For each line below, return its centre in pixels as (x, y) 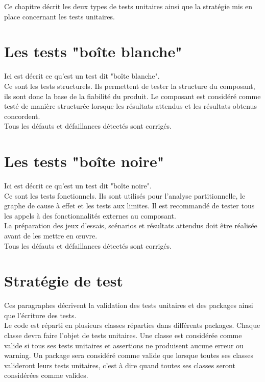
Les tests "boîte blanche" (93, 51)
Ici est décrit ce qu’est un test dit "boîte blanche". (82, 76)
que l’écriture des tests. (40, 315)
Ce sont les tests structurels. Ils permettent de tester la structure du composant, (130, 86)
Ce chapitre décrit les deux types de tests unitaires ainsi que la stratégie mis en (128, 6)
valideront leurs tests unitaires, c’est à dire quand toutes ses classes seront (120, 365)
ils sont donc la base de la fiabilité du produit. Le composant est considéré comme (132, 96)
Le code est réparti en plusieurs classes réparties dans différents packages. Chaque (132, 325)
